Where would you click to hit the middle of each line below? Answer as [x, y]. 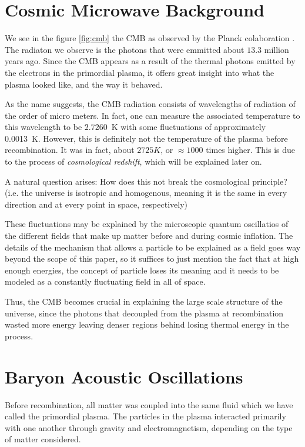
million [276, 49]
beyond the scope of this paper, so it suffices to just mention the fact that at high [152, 258]
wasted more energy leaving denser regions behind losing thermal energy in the [147, 324]
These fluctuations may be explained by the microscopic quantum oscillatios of [147, 224]
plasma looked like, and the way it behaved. [84, 84]
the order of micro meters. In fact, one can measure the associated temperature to [152, 115]
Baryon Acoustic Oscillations [124, 376]
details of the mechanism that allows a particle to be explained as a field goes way [153, 247]
